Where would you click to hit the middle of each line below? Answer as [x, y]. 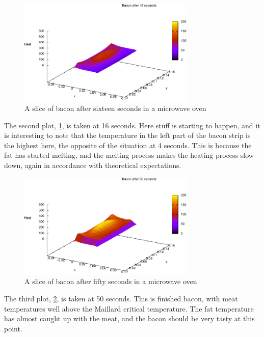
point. [13, 328]
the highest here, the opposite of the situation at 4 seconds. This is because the [128, 145]
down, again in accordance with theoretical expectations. [93, 165]
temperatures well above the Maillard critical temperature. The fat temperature [129, 308]
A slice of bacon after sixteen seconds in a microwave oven [115, 108]
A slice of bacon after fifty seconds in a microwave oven [111, 281]
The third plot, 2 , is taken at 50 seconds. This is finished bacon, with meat [121, 299]
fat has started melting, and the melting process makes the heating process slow [129, 155]
